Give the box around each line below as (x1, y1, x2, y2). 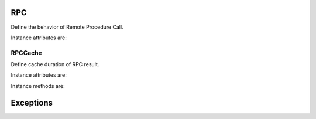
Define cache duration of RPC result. (11, 61, 99, 68)
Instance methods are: (11, 82, 65, 89)
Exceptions (11, 97, 53, 108)
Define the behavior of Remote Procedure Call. (11, 23, 123, 30)
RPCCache (11, 49, 42, 57)
